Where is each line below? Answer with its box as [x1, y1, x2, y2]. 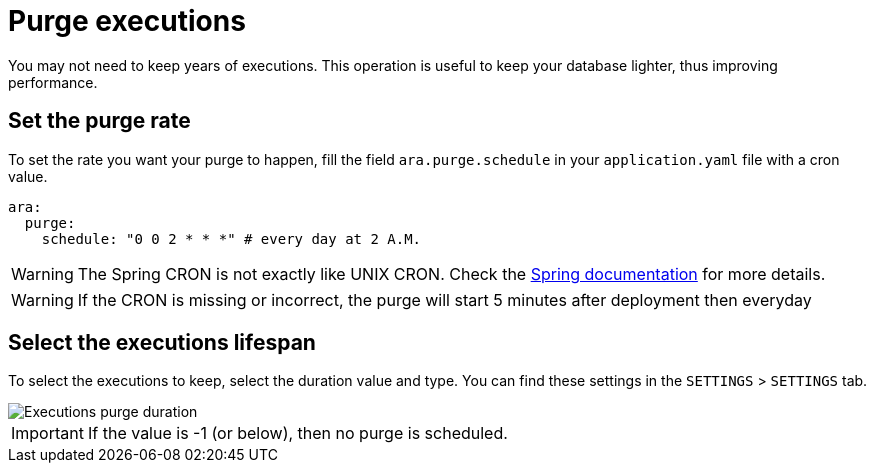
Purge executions [8, 4, 246, 38]
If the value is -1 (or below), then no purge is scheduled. [87, 423, 508, 444]
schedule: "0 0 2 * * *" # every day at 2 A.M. [41, 230, 422, 247]
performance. [8, 73, 98, 91]
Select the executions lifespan [8, 330, 316, 356]
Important [11, 423, 84, 444]
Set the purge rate [8, 108, 191, 134]
